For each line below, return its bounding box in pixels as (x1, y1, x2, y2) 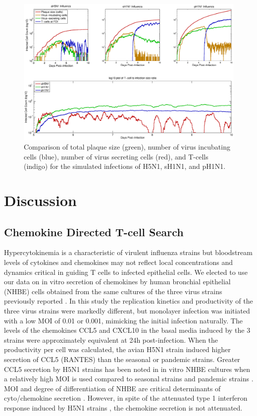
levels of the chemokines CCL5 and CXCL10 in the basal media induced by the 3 (4, 325, 251, 335)
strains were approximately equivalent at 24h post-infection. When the (4, 334, 218, 345)
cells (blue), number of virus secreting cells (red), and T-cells (24, 151, 208, 161)
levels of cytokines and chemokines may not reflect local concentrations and (4, 257, 233, 267)
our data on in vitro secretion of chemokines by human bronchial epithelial (4, 276, 231, 287)
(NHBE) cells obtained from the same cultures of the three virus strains (4, 286, 222, 296)
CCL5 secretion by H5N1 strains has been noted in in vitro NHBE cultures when (4, 364, 250, 374)
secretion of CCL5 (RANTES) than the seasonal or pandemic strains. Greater (4, 354, 240, 364)
